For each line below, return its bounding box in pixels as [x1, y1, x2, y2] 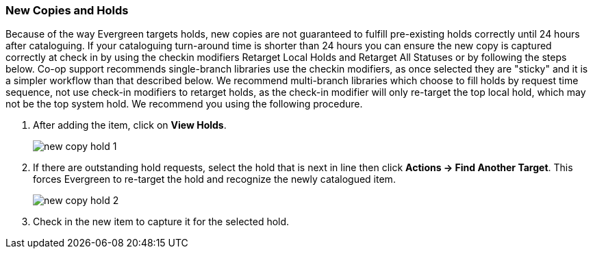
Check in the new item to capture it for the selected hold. [33, 216, 290, 228]
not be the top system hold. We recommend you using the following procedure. [5, 98, 363, 110]
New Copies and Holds [5, 3, 129, 17]
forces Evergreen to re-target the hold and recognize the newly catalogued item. [33, 173, 396, 186]
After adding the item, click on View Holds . [33, 119, 227, 131]
